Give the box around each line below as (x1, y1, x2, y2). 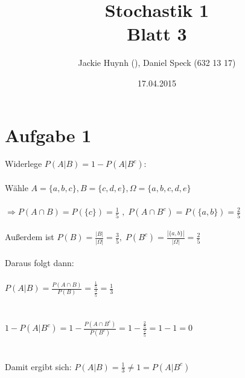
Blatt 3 (127, 21, 187, 46)
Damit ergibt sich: (5, 360, 72, 373)
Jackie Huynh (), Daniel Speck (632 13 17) (78, 56, 236, 69)
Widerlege (5, 157, 42, 170)
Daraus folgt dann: (5, 256, 74, 269)
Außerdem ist (5, 230, 54, 243)
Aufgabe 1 (5, 122, 92, 147)
